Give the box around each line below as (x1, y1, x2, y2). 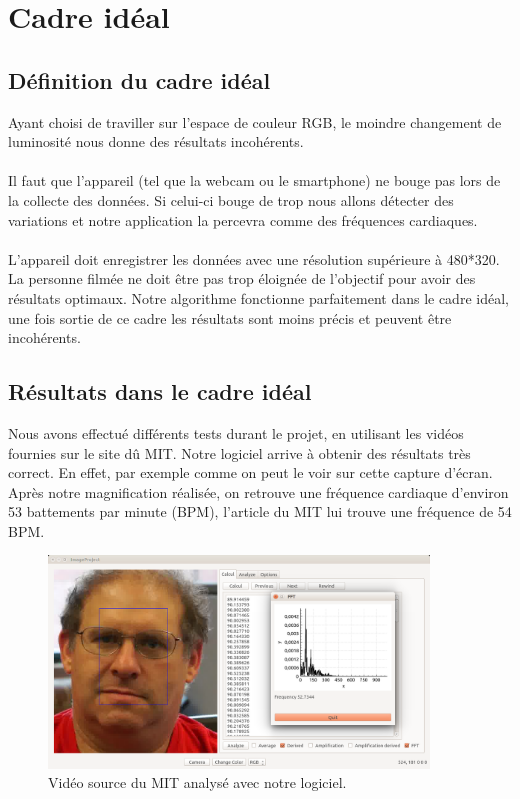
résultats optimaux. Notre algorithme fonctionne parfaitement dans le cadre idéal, (8, 287, 509, 308)
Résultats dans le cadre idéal (8, 376, 312, 407)
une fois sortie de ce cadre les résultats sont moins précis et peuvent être (8, 307, 452, 328)
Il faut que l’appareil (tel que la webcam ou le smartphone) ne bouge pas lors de (8, 170, 501, 191)
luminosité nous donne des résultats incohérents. (8, 131, 304, 152)
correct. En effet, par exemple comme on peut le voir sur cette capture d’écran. (8, 462, 493, 483)
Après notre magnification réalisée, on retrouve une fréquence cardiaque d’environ (8, 481, 509, 502)
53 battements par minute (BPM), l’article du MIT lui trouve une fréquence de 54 (8, 501, 512, 522)
